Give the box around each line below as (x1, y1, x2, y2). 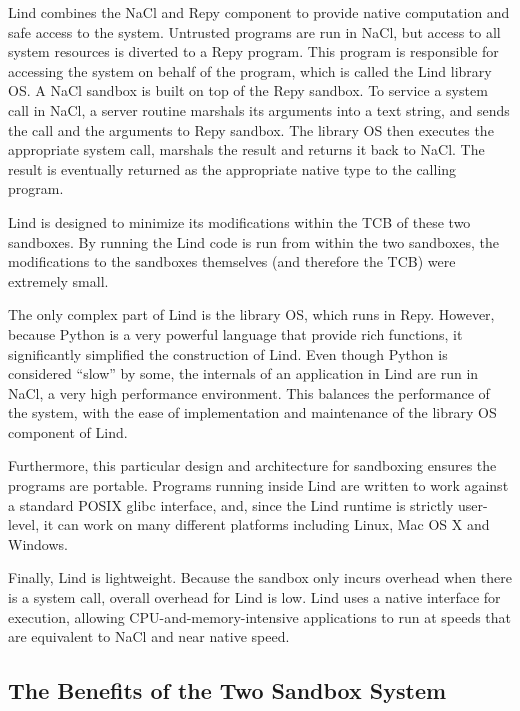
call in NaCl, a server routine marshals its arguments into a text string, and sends (8, 99, 510, 120)
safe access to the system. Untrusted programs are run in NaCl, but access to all (8, 21, 501, 42)
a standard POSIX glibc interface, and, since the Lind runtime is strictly (8, 494, 454, 515)
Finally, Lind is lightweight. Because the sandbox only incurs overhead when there (8, 567, 512, 588)
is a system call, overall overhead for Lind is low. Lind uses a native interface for (8, 587, 501, 608)
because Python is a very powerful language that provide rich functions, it (8, 323, 463, 344)
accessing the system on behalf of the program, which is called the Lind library (8, 60, 492, 81)
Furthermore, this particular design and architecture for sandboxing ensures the (8, 455, 497, 476)
